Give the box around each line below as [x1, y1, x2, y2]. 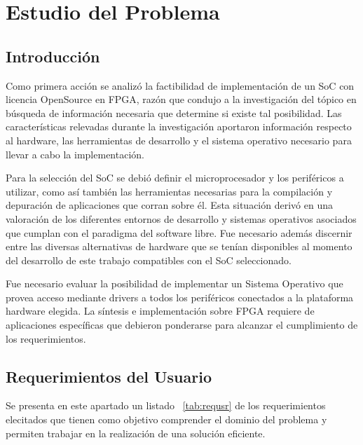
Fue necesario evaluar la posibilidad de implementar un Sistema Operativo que [6, 276, 343, 291]
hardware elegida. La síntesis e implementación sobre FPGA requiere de [6, 303, 315, 318]
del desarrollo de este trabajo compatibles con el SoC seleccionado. [6, 252, 292, 267]
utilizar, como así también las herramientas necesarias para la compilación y [6, 184, 333, 198]
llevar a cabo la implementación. [6, 146, 144, 161]
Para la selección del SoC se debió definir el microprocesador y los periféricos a [6, 170, 344, 185]
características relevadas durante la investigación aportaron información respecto [6, 119, 352, 134]
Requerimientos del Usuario [6, 365, 212, 387]
